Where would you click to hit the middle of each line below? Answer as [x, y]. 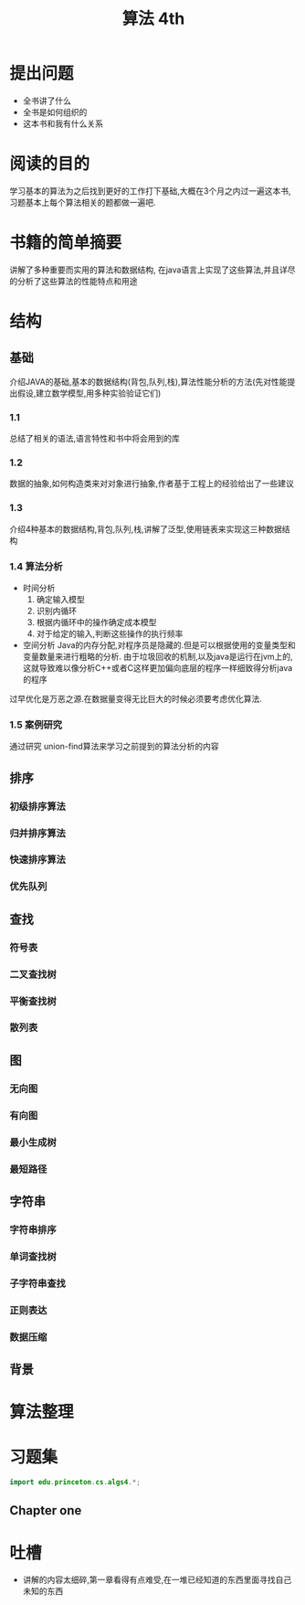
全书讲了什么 [47, 101]
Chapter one [46, 1510]
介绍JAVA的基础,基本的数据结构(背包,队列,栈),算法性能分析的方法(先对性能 [148, 381]
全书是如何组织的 [55, 112]
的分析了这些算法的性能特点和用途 [74, 281]
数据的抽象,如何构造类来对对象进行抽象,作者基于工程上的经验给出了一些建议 [152, 484]
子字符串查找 [38, 1283]
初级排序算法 [38, 806]
